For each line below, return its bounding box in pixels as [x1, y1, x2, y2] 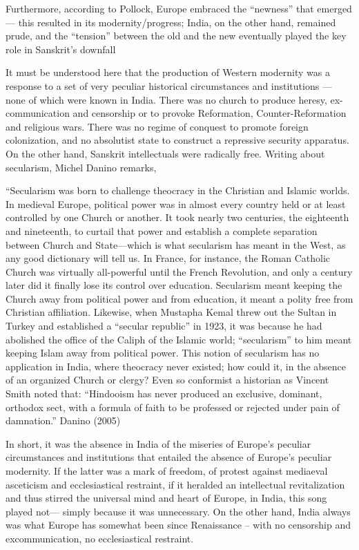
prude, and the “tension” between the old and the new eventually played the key [6, 28, 347, 43]
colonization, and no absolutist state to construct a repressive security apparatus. [6, 133, 349, 147]
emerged [317, 1, 352, 15]
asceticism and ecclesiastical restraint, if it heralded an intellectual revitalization [6, 477, 345, 491]
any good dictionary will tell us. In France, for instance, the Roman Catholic [6, 251, 331, 265]
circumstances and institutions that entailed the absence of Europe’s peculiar [6, 450, 332, 464]
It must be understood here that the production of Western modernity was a [6, 65, 330, 79]
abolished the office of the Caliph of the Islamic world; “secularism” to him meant [6, 332, 352, 346]
